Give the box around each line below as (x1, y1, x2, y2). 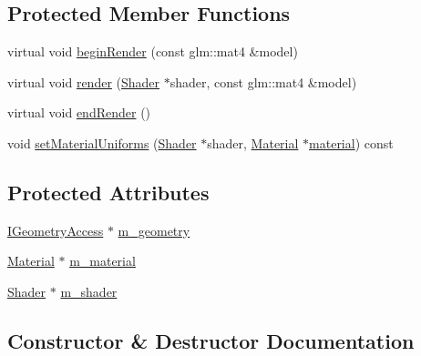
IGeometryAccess (7, 220, 104, 239)
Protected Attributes (7, 178, 210, 206)
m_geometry (118, 220, 190, 239)
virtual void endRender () (7, 103, 151, 122)
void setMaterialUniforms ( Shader (7, 133, 197, 152)
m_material (69, 251, 136, 270)
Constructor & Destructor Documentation (7, 326, 415, 354)
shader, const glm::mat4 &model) (169, 72, 357, 91)
